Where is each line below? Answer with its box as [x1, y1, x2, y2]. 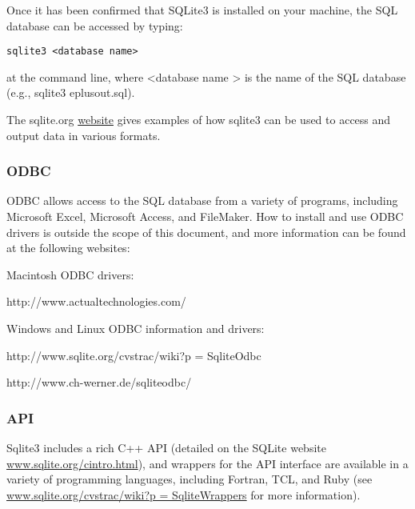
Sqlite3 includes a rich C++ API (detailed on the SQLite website [6, 439, 326, 455]
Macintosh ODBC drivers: [6, 266, 134, 283]
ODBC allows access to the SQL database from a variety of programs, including [6, 192, 398, 209]
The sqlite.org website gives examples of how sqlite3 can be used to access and [6, 111, 391, 128]
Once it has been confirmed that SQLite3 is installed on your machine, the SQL [6, 2, 398, 18]
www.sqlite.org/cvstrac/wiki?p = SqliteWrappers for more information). [6, 486, 361, 503]
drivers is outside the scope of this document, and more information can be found [6, 223, 406, 240]
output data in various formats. [6, 126, 161, 143]
